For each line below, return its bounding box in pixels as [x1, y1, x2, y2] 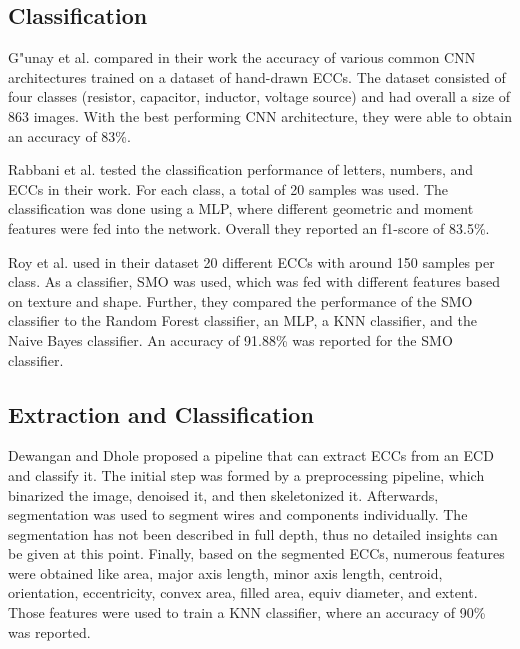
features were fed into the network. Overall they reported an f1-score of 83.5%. [8, 217, 490, 238]
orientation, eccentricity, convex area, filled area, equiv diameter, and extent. [8, 582, 478, 603]
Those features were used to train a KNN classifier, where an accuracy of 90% [8, 602, 486, 623]
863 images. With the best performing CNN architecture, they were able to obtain [8, 105, 512, 126]
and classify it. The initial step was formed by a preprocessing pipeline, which [8, 464, 485, 485]
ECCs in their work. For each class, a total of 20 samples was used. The [8, 178, 449, 199]
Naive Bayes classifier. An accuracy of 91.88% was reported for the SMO [8, 329, 453, 350]
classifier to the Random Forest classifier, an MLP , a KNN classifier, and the [8, 310, 477, 331]
